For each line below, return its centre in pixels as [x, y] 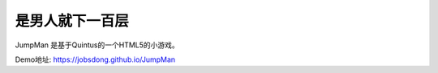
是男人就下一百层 [72, 21]
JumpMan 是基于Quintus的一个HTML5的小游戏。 [97, 45]
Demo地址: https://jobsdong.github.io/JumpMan [95, 59]
